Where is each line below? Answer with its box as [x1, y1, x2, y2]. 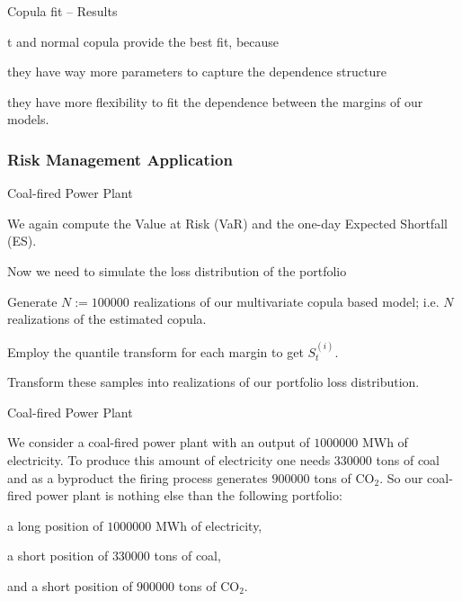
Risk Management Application [7, 148, 233, 170]
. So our [379, 468, 423, 487]
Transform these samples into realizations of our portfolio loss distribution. [7, 372, 420, 391]
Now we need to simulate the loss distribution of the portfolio [7, 261, 347, 280]
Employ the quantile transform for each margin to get [7, 342, 304, 361]
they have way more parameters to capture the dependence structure [7, 62, 386, 81]
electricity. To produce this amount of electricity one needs [7, 450, 331, 469]
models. [7, 110, 49, 129]
